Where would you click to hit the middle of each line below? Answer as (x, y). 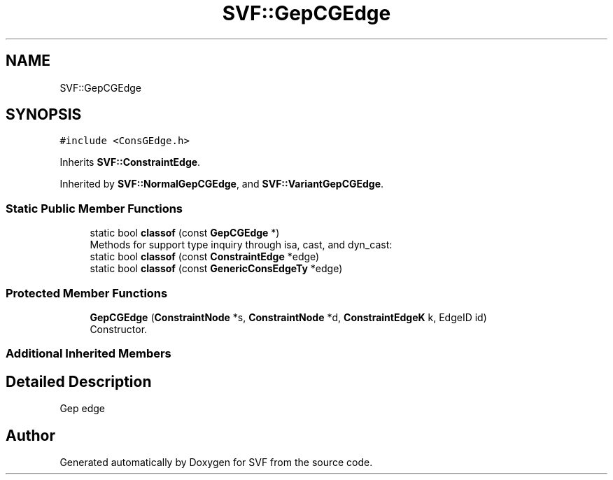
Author (30, 435)
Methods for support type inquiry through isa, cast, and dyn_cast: (241, 245)
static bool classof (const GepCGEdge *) (185, 233)
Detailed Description (79, 381)
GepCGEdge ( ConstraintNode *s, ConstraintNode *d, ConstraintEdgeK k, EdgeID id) (288, 317)
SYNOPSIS (44, 115)
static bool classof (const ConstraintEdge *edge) (205, 257)
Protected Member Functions (87, 293)
